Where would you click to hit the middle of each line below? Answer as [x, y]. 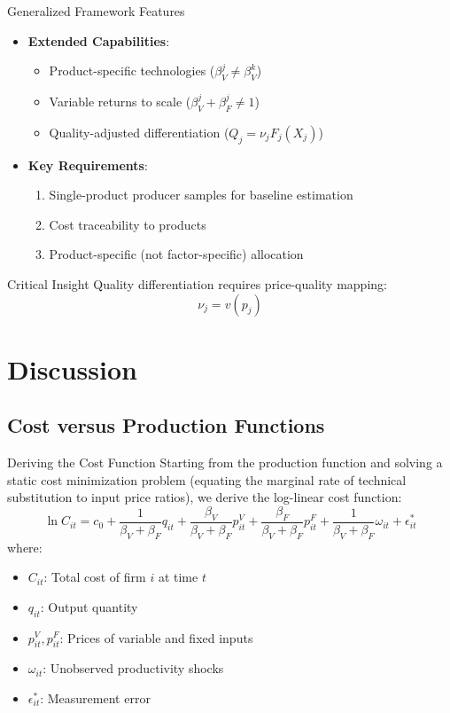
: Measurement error [95, 697]
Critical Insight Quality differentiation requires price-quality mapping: [197, 283]
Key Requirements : [88, 165]
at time [178, 577]
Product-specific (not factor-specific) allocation [176, 254]
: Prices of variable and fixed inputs [156, 637]
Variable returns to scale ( [120, 101]
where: [25, 547]
